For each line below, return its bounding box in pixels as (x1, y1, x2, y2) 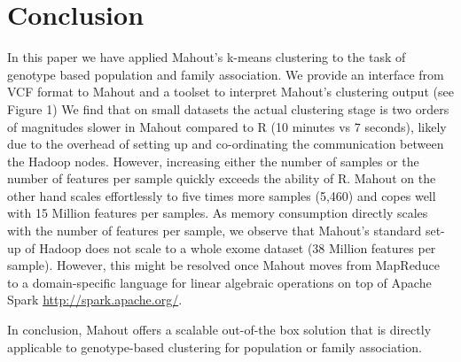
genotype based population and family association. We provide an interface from (7, 65, 444, 83)
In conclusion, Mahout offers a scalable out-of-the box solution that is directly (7, 320, 432, 339)
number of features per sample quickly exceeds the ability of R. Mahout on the (7, 169, 436, 188)
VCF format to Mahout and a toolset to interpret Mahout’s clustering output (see (7, 82, 454, 101)
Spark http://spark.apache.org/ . (7, 290, 183, 309)
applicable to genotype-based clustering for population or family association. (7, 337, 422, 356)
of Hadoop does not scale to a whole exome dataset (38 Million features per (25, 238, 436, 257)
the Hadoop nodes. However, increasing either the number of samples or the (7, 151, 419, 170)
